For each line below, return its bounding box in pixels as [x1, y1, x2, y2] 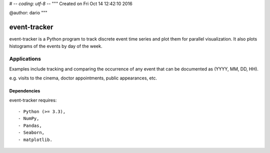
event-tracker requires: [9, 97, 57, 103]
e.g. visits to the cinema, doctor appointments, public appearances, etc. [9, 75, 157, 81]
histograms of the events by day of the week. [9, 43, 102, 49]
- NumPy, [18, 115, 39, 121]
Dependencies [9, 88, 40, 94]
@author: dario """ [9, 10, 47, 16]
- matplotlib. [18, 136, 52, 142]
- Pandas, [18, 122, 42, 128]
